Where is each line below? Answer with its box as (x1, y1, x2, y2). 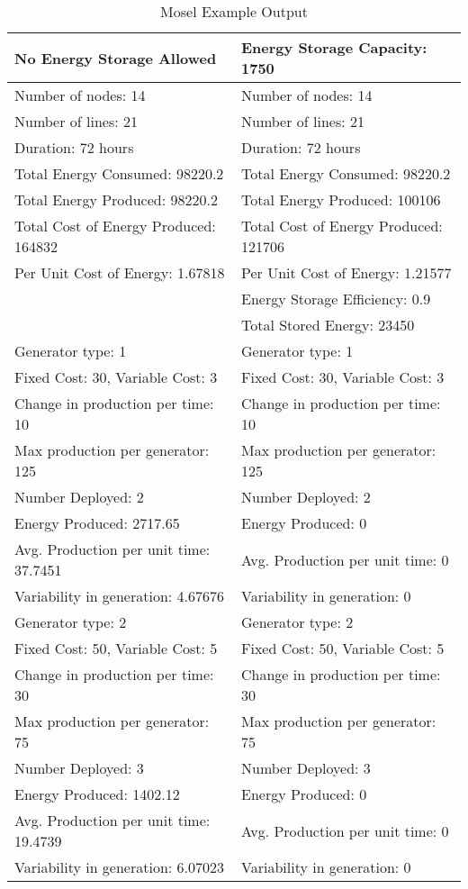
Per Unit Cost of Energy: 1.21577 (241, 262, 452, 283)
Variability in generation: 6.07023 (14, 857, 225, 877)
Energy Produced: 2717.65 (14, 513, 180, 533)
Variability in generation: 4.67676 (14, 585, 225, 606)
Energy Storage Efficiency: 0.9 (241, 288, 431, 309)
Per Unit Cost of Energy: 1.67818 (14, 262, 225, 283)
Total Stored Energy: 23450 (241, 314, 415, 335)
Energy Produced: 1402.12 (14, 784, 180, 804)
